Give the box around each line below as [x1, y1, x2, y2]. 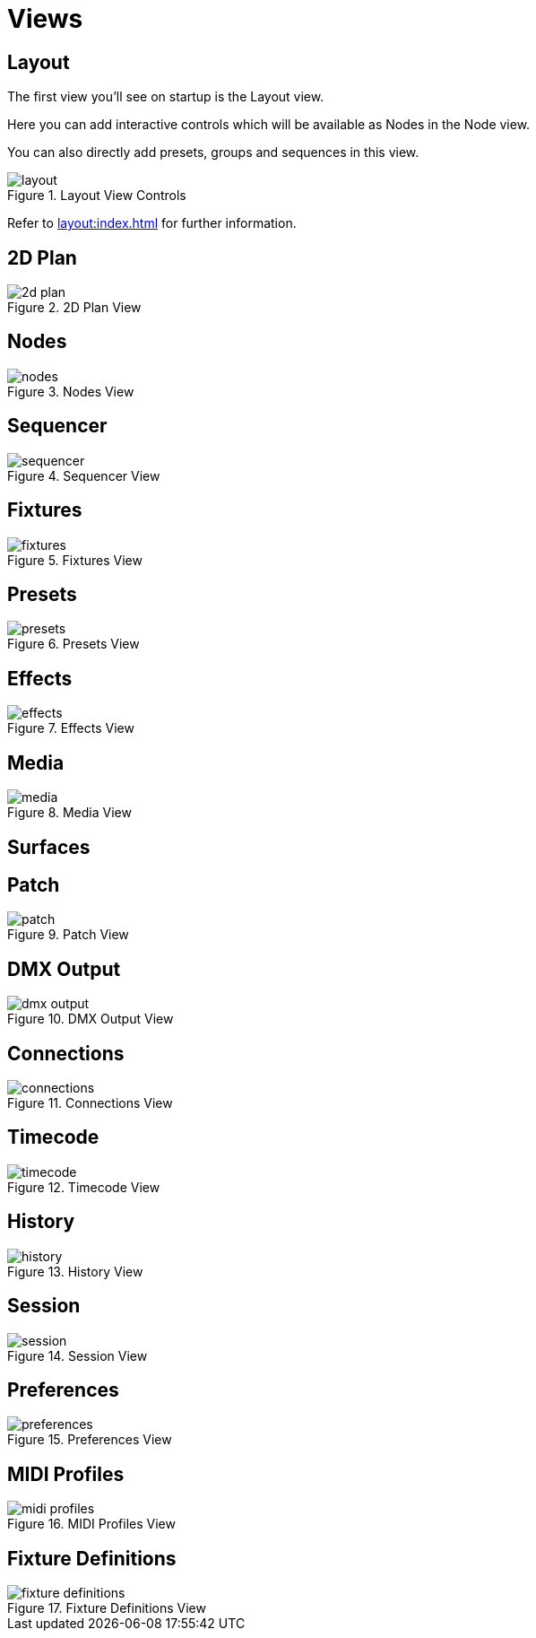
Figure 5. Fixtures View [7, 552, 143, 568]
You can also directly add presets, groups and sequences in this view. [7, 144, 419, 161]
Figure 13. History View [7, 1263, 143, 1279]
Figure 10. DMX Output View [7, 1011, 174, 1027]
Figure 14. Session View [7, 1347, 148, 1364]
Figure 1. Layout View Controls [7, 187, 186, 204]
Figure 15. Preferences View [7, 1432, 172, 1448]
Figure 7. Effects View [7, 720, 134, 736]
